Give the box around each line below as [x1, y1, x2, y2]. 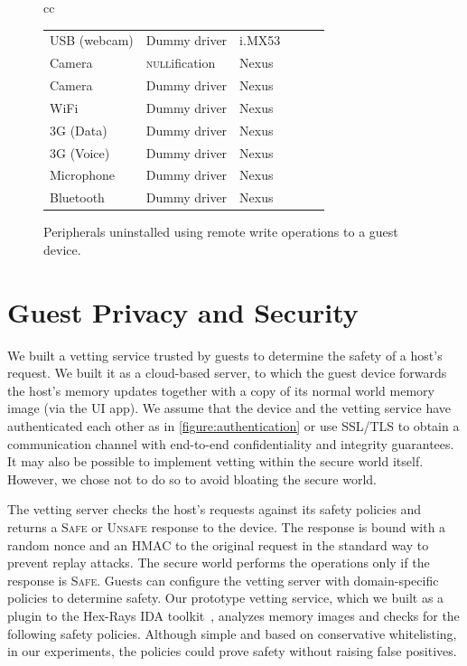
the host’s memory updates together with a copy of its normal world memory [7, 380, 434, 399]
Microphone [50, 165, 116, 184]
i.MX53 [239, 31, 281, 50]
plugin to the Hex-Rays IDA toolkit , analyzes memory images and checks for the [7, 605, 460, 624]
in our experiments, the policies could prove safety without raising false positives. [7, 642, 457, 661]
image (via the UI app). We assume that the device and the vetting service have [7, 399, 451, 417]
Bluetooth [50, 188, 105, 207]
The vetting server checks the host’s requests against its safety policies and [7, 500, 422, 519]
